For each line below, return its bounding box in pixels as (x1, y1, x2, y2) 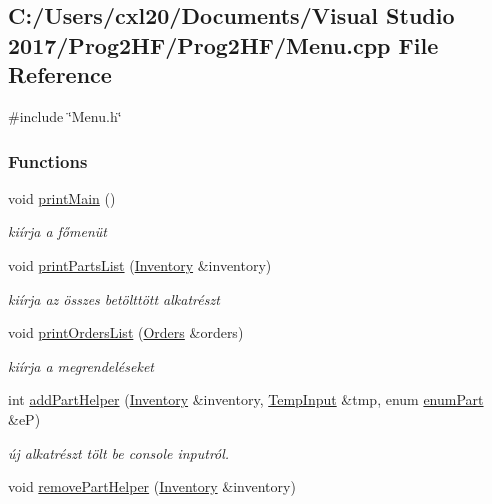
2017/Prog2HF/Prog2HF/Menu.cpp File (8, 29, 439, 60)
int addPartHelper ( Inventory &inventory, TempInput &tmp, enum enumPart (8, 389, 484, 410)
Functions (8, 148, 88, 173)
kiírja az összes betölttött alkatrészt (8, 288, 220, 309)
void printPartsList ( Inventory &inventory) (8, 254, 272, 275)
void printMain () (8, 187, 116, 208)
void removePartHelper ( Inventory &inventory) (8, 476, 296, 497)
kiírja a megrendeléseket (8, 355, 155, 376)
